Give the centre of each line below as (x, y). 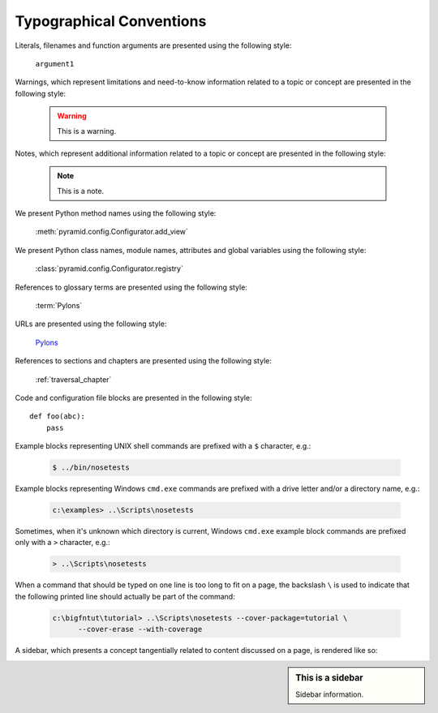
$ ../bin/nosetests (91, 468)
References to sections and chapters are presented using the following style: (143, 361)
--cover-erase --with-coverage (140, 629)
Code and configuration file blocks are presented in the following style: (133, 397)
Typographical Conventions (111, 21)
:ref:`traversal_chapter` (73, 379)
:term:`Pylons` (59, 306)
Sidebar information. (330, 694)
